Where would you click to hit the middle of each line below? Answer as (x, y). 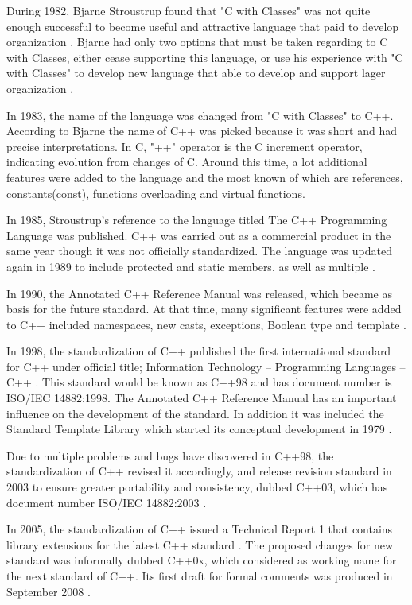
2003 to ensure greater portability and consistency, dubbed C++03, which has (197, 487)
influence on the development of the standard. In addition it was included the (195, 413)
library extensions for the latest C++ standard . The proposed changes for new (200, 544)
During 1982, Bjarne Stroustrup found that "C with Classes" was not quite (189, 10)
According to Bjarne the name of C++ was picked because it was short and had (202, 131)
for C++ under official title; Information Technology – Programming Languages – (206, 366)
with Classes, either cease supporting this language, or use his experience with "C (205, 57)
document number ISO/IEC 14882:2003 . (107, 502)
